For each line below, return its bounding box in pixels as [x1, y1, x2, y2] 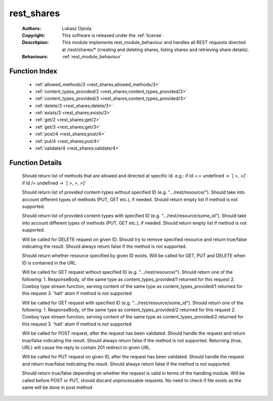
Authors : [22, 25, 41, 31]
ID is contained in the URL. [22, 260, 77, 266]
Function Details [9, 158, 62, 167]
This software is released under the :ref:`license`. [62, 32, 164, 38]
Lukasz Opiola [62, 25, 92, 31]
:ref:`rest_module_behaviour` [62, 54, 122, 60]
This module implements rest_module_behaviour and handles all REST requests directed [62, 40, 246, 46]
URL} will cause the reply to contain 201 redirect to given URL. [22, 345, 152, 351]
